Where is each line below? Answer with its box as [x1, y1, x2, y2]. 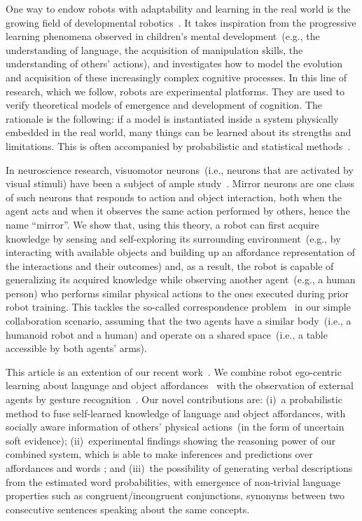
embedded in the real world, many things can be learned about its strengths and [6, 125, 351, 140]
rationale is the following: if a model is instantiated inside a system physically [6, 111, 339, 126]
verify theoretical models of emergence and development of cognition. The [6, 97, 323, 112]
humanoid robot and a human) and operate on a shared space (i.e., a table [6, 327, 328, 341]
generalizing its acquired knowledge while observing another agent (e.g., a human [6, 272, 356, 287]
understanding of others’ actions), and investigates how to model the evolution [6, 56, 343, 71]
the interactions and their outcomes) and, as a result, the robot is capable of [6, 258, 334, 273]
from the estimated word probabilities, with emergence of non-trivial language [6, 474, 340, 489]
